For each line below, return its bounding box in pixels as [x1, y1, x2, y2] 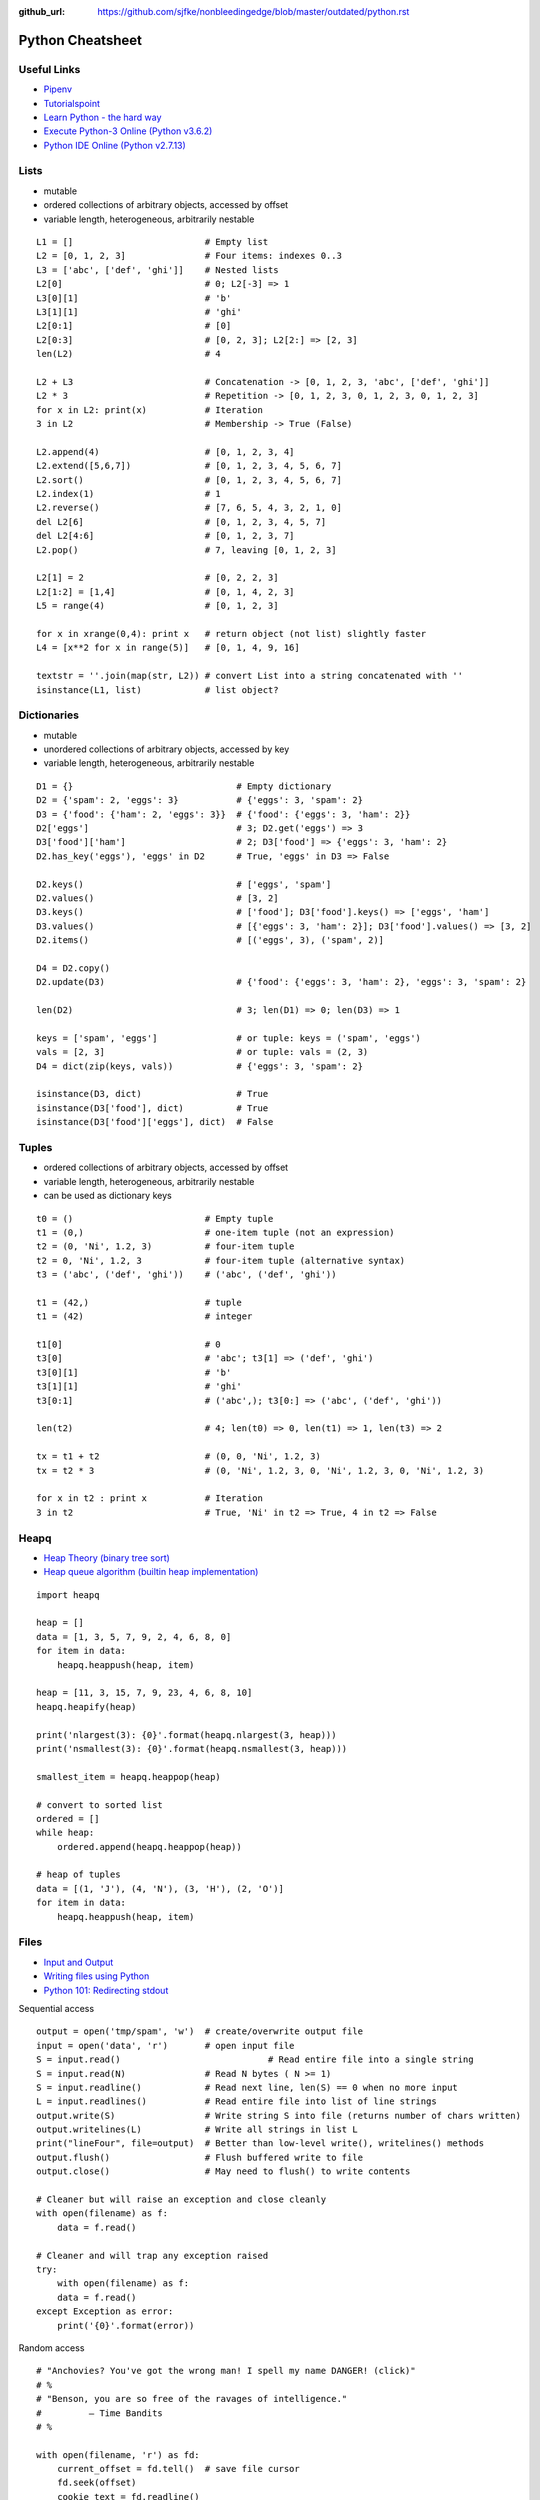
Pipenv [43, 83, 73, 95]
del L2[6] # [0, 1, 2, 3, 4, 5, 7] [36, 516, 327, 527]
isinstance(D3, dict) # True [36, 1088, 269, 1100]
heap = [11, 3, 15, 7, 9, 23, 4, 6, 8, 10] [36, 1687, 253, 1699]
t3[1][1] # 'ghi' [36, 1381, 242, 1392]
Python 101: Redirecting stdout [43, 1984, 169, 1996]
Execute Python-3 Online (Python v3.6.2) [43, 125, 213, 137]
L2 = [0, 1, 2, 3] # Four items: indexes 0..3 [36, 250, 342, 262]
